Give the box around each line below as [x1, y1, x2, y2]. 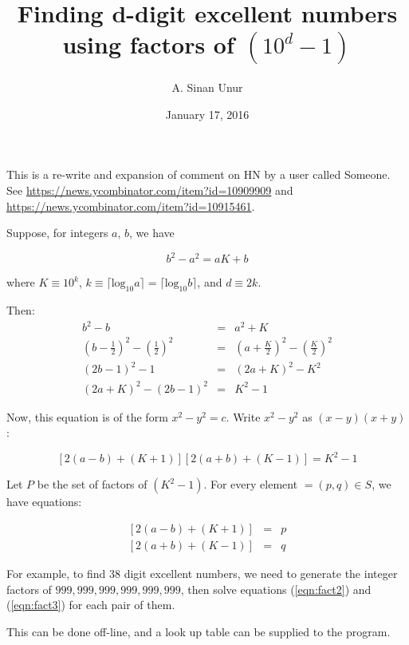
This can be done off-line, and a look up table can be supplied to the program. [6, 623, 391, 639]
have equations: [6, 493, 82, 510]
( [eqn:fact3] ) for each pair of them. [6, 596, 175, 613]
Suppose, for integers [6, 224, 108, 241]
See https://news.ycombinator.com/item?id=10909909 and [6, 181, 293, 198]
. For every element [203, 476, 298, 493]
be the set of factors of [37, 476, 147, 493]
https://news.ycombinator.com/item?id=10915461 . [6, 197, 255, 214]
